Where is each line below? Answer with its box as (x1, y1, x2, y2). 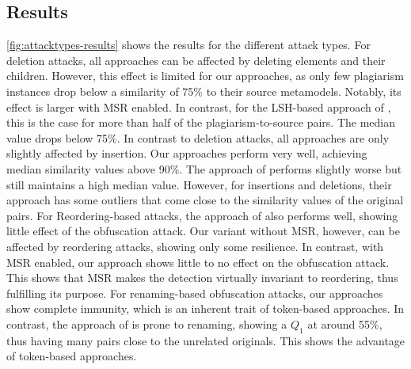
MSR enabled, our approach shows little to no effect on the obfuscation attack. (6, 253, 390, 270)
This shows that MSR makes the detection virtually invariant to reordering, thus (6, 269, 398, 286)
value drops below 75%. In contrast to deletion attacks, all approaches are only (6, 129, 390, 146)
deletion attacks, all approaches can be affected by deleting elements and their (6, 51, 386, 68)
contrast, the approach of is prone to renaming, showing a (6, 315, 287, 332)
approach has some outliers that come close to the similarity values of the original (6, 192, 404, 208)
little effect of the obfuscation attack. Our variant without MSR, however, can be (6, 223, 400, 239)
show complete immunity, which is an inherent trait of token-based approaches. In (6, 300, 405, 317)
